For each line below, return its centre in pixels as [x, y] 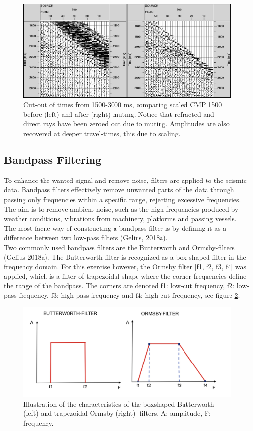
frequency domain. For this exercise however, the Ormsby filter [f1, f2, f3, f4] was [125, 266]
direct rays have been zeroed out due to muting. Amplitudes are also [126, 124]
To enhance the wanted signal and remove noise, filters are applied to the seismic [125, 180]
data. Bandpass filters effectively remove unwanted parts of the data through [119, 190]
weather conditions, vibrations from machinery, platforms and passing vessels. [120, 218]
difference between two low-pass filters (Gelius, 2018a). [86, 238]
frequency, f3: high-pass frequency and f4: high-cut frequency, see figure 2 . [129, 295]
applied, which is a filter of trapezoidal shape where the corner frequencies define [125, 276]
